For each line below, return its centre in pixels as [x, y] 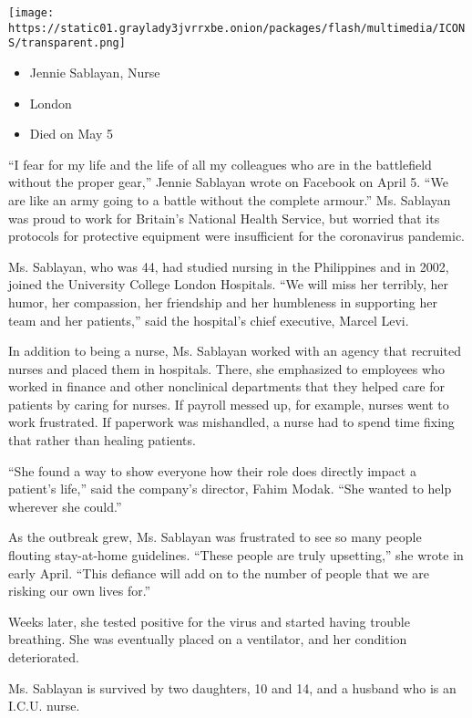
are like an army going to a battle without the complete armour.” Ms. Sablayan [230, 199]
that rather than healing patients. [102, 440]
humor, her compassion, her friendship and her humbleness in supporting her [223, 302]
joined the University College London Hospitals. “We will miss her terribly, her [229, 284]
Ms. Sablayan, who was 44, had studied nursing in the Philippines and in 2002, [229, 266]
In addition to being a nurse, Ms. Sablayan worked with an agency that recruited [235, 351]
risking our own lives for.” [80, 591]
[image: [31, 13]
